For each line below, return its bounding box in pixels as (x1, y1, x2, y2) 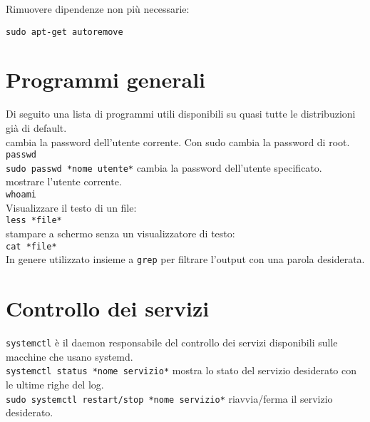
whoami (6, 190, 36, 200)
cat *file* (6, 241, 57, 252)
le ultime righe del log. (6, 376, 104, 391)
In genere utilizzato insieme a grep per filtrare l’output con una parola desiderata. (6, 252, 365, 267)
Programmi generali (6, 65, 206, 94)
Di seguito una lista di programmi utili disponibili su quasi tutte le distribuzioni (6, 106, 356, 121)
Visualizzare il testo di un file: (6, 200, 137, 215)
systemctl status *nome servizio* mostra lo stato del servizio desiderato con (6, 363, 356, 378)
